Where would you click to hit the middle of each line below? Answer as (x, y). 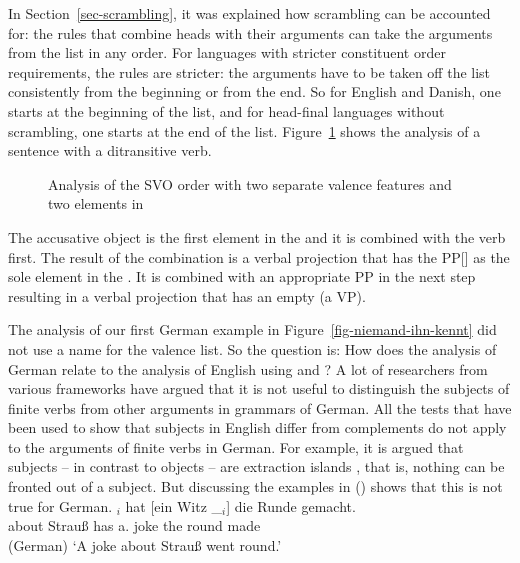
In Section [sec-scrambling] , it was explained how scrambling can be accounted (249, 13)
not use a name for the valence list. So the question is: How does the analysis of (252, 348)
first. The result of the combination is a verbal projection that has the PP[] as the (259, 256)
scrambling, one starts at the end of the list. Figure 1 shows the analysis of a (244, 130)
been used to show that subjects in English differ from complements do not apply (257, 427)
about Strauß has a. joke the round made (134, 525)
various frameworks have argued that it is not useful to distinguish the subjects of (259, 388)
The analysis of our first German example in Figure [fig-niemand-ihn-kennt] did (252, 329)
